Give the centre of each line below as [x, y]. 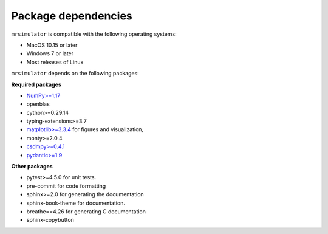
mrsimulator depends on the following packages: [75, 74]
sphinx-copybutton [50, 220]
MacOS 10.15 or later [52, 45]
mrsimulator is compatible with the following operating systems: [94, 34]
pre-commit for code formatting [66, 186]
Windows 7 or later [50, 53]
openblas [38, 104]
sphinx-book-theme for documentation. [76, 203]
